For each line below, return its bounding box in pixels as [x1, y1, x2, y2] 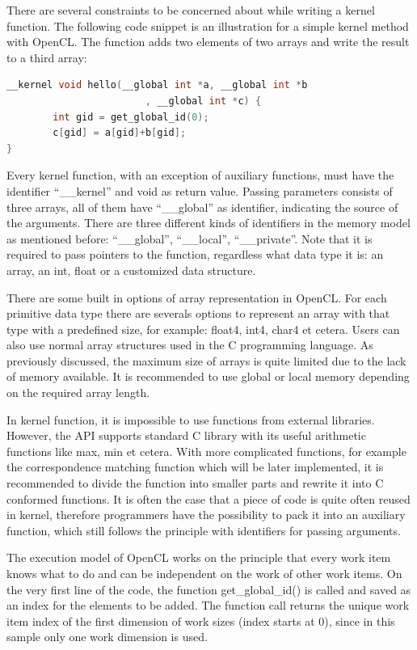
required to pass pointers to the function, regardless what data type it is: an [6, 246, 384, 263]
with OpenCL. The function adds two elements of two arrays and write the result [6, 33, 410, 50]
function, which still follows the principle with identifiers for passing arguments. [6, 521, 401, 538]
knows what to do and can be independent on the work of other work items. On [6, 565, 402, 581]
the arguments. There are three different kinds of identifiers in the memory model [6, 214, 411, 231]
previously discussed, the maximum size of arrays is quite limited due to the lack [6, 352, 406, 369]
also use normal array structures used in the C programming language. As [6, 336, 373, 353]
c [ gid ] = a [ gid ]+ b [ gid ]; [53, 127, 187, 139]
